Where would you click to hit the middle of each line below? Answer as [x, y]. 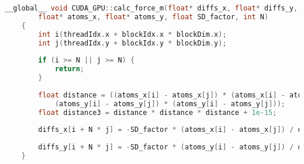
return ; [70, 69]
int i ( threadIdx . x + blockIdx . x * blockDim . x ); [132, 34]
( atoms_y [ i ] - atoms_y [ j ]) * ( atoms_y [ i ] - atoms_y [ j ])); [170, 104]
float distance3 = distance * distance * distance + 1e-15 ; [158, 112]
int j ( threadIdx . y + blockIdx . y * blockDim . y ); [132, 43]
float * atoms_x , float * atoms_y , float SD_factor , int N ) [153, 17]
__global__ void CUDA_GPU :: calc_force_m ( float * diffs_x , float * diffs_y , [151, 8]
